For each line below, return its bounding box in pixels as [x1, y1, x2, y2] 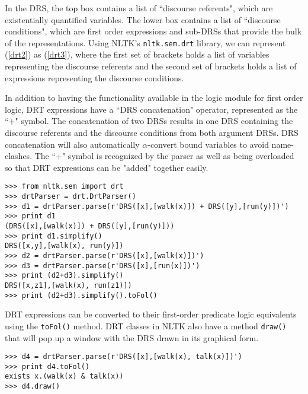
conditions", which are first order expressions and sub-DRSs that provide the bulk [5, 25, 302, 37]
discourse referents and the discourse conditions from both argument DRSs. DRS [5, 126, 299, 138]
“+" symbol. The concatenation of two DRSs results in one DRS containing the [5, 115, 293, 127]
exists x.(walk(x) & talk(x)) [5, 372, 124, 381]
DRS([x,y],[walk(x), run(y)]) [5, 242, 124, 250]
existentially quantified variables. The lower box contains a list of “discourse [5, 13, 281, 26]
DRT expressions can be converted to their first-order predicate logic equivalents [5, 308, 297, 320]
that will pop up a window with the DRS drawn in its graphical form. [5, 331, 259, 344]
